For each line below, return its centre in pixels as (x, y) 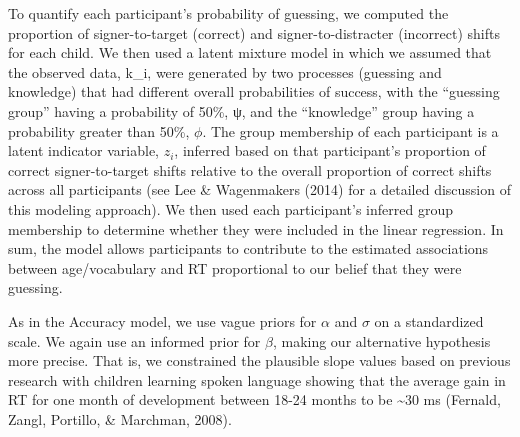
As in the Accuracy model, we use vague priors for (162, 320)
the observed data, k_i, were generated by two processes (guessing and (225, 71)
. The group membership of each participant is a (350, 130)
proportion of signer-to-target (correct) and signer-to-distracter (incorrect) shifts (254, 32)
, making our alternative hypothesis (381, 340)
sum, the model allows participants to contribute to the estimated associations (248, 248)
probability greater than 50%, (99, 130)
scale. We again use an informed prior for (134, 340)
